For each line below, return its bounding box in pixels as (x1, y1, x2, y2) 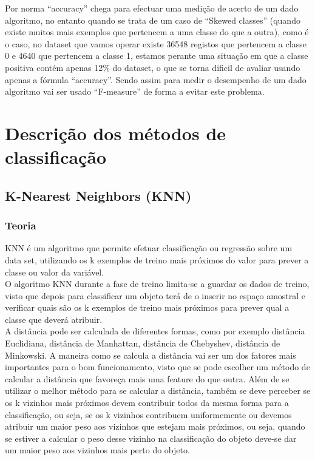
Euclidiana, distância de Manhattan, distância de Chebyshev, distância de (5, 337, 280, 350)
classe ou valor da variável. (5, 265, 104, 278)
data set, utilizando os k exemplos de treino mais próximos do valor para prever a (5, 253, 309, 266)
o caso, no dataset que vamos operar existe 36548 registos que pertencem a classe (5, 37, 307, 50)
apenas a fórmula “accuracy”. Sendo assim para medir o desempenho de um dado (5, 73, 307, 86)
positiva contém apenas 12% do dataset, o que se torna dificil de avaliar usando (5, 61, 300, 73)
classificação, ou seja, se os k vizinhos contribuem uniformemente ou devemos (5, 408, 292, 421)
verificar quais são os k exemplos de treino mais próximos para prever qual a (5, 301, 290, 314)
